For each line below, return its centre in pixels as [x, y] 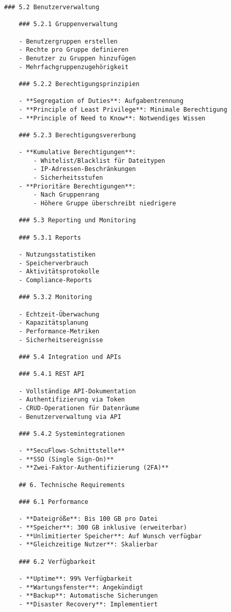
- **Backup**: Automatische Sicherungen [88, 596]
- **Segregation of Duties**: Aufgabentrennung [101, 101]
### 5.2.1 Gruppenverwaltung [68, 24]
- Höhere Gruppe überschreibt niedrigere [105, 204]
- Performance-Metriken [59, 331]
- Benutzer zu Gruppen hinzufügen [77, 58]
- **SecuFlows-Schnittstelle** [72, 451]
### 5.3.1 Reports [50, 237]
